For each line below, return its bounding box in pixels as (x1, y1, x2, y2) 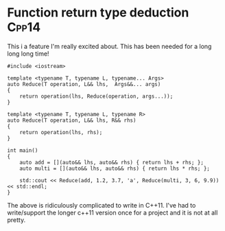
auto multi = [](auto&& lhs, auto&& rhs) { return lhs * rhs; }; (19, 165, 211, 172)
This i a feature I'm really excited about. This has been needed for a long (7, 42, 212, 50)
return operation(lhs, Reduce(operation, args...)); (19, 93, 174, 100)
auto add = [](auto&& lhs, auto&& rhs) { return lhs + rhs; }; (19, 159, 204, 166)
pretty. (7, 215, 26, 224)
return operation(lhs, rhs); (19, 129, 103, 135)
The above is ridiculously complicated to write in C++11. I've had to (7, 201, 196, 209)
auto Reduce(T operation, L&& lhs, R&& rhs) (7, 117, 137, 124)
